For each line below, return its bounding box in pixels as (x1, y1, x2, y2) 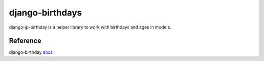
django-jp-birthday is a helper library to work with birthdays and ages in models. (9, 24, 171, 30)
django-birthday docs (9, 49, 53, 55)
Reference (9, 37, 42, 45)
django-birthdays (9, 7, 82, 18)
